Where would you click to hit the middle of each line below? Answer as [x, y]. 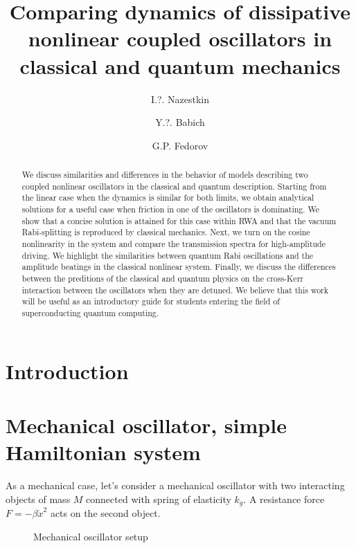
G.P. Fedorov [180, 145]
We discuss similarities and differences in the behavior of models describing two [165, 175]
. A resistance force [284, 499]
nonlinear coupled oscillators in [180, 38]
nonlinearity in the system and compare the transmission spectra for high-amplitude [174, 244]
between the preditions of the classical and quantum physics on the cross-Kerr [162, 278]
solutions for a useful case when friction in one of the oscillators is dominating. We [171, 209]
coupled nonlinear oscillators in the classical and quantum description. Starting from [174, 186]
